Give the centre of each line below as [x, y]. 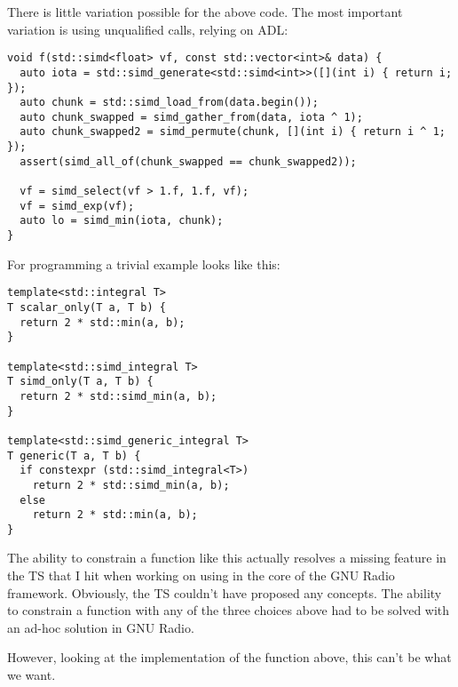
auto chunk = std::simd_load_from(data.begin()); [169, 103]
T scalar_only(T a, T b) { [87, 307]
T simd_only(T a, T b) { [80, 382]
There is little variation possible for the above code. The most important [205, 12]
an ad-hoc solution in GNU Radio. [101, 627]
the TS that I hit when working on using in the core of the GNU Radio [201, 575]
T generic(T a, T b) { [74, 455]
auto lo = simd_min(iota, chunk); [122, 221]
